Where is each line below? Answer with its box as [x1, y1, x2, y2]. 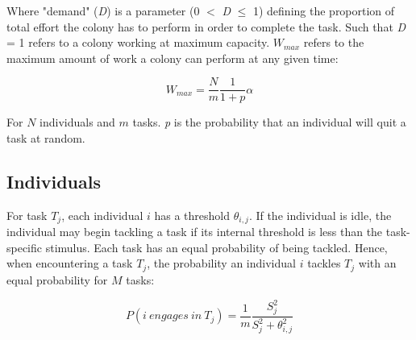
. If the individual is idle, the [248, 206, 392, 223]
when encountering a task [6, 255, 133, 272]
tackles [307, 255, 341, 272]
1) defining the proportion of [252, 2, 395, 19]
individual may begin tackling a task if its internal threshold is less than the [6, 223, 383, 240]
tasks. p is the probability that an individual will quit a [132, 114, 406, 131]
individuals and [40, 114, 115, 131]
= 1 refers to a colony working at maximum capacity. [6, 34, 270, 51]
